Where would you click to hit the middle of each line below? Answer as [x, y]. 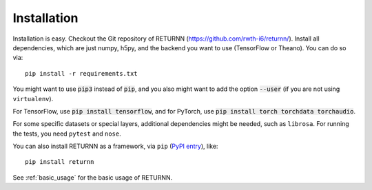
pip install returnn [60, 162]
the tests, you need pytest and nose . [67, 134]
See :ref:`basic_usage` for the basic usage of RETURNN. [93, 177]
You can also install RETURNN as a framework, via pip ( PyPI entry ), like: [115, 146]
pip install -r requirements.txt [81, 73]
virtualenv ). [33, 98]
